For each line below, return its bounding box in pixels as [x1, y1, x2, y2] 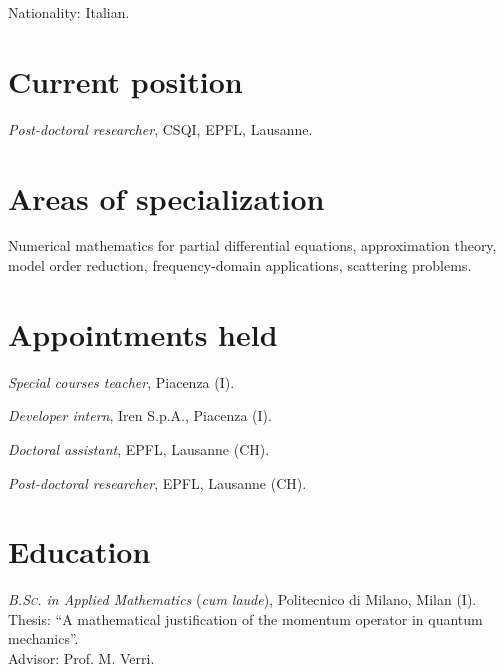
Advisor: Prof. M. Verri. [8, 648, 155, 669]
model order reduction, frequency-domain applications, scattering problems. [8, 255, 472, 276]
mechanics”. [8, 628, 79, 649]
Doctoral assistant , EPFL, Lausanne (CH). [8, 438, 270, 459]
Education [8, 531, 151, 572]
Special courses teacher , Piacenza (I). [8, 371, 235, 392]
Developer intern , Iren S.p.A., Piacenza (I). [8, 405, 272, 426]
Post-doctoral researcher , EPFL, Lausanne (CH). [8, 472, 307, 493]
